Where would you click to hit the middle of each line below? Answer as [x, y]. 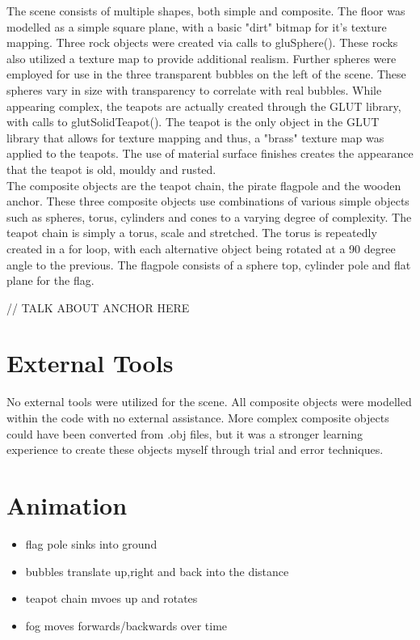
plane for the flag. [50, 280]
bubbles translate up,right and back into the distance [157, 571]
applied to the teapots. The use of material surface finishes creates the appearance [210, 153]
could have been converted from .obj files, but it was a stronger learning [185, 433]
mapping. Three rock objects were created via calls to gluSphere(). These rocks [202, 42]
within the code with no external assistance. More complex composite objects [198, 417]
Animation [67, 504]
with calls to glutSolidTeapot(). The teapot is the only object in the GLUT [193, 122]
